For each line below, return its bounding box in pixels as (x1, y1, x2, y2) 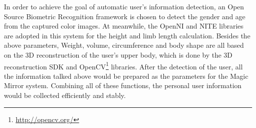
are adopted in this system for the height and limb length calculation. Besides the (4, 30, 251, 40)
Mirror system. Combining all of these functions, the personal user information (4, 80, 242, 91)
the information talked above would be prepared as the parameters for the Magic (4, 70, 249, 81)
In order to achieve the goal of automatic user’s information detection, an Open (4, 1, 244, 11)
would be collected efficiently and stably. (4, 90, 126, 100)
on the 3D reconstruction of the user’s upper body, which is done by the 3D (4, 49, 233, 60)
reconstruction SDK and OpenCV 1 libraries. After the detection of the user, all (4, 60, 243, 71)
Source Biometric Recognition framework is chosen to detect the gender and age (4, 11, 246, 21)
